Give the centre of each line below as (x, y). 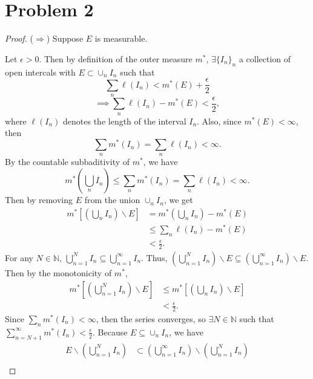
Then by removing (39, 200)
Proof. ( (19, 38)
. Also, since (219, 121)
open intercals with (40, 72)
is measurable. (121, 38)
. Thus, (154, 257)
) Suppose (65, 38)
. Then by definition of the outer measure (116, 58)
